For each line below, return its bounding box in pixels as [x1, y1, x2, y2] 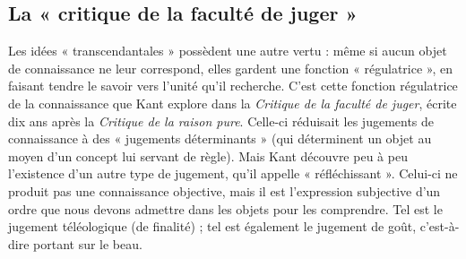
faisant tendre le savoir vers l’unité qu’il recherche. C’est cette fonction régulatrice [8, 76, 458, 95]
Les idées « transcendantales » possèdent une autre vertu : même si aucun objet [8, 41, 447, 60]
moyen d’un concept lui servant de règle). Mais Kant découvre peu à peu [8, 146, 408, 165]
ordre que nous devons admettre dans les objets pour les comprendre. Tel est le [8, 199, 443, 218]
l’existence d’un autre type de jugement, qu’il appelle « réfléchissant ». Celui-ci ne [8, 164, 458, 183]
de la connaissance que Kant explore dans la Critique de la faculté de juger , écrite [8, 93, 457, 112]
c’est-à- [419, 217, 460, 236]
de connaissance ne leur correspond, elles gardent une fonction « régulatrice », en [8, 58, 453, 77]
